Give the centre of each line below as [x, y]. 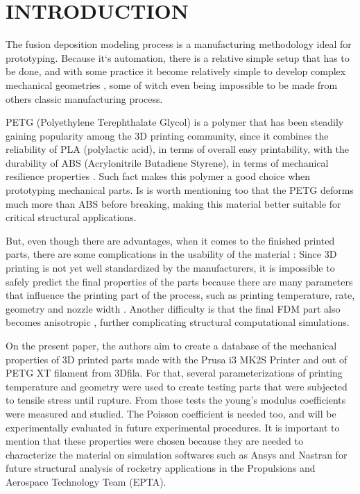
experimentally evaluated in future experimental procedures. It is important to [173, 427]
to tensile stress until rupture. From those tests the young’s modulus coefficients [176, 400]
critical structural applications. [71, 217]
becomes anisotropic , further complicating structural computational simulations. [178, 322]
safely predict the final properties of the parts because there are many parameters [179, 281]
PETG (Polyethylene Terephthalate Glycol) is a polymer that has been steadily [175, 122]
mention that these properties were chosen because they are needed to [154, 441]
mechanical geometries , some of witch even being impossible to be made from [172, 84]
